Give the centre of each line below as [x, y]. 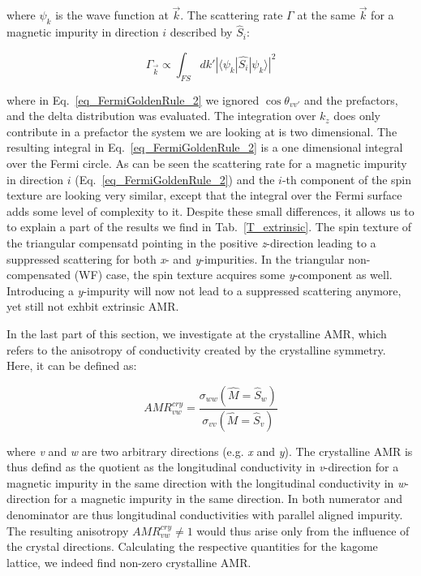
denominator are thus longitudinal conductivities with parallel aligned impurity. [205, 514]
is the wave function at [112, 15]
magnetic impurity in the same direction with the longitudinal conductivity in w [206, 482]
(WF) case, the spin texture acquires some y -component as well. [233, 275]
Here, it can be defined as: [72, 365]
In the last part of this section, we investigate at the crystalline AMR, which [197, 333]
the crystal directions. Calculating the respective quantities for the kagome [192, 546]
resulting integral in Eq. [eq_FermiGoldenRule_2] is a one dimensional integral [205, 147]
